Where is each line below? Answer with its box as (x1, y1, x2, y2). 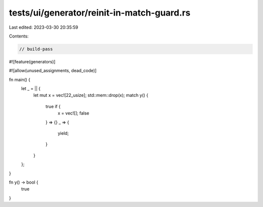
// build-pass (19, 46, 53, 52)
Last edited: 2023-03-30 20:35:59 (9, 24, 78, 30)
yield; (57, 131, 69, 136)
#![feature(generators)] (9, 58, 56, 64)
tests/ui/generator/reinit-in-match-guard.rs (9, 7, 191, 18)
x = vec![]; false (57, 110, 90, 116)
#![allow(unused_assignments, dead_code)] (9, 68, 97, 74)
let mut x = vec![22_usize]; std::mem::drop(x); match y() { (33, 93, 149, 98)
